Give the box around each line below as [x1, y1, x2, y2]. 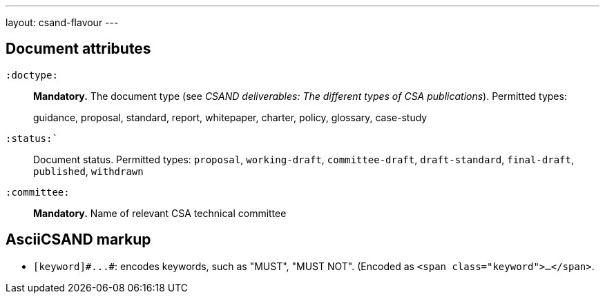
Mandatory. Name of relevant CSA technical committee [33, 207, 287, 219]
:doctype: [6, 69, 58, 81]
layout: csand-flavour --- [6, 17, 119, 28]
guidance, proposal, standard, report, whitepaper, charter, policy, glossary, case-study [33, 111, 428, 123]
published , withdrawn [33, 165, 144, 177]
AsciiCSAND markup [6, 231, 151, 249]
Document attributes [6, 40, 151, 58]
